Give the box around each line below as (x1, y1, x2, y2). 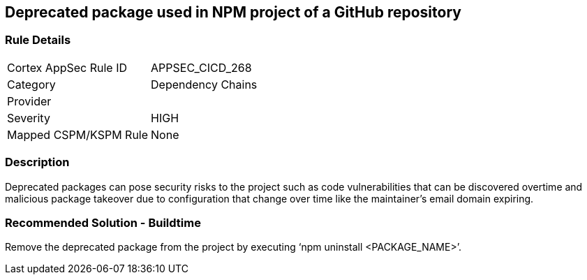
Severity (7, 110, 50, 125)
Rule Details (5, 33, 71, 47)
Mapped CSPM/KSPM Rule (7, 127, 149, 142)
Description (5, 155, 70, 170)
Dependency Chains (151, 77, 258, 91)
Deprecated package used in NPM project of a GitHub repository (5, 3, 461, 21)
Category (7, 77, 56, 91)
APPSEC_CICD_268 (151, 60, 252, 75)
